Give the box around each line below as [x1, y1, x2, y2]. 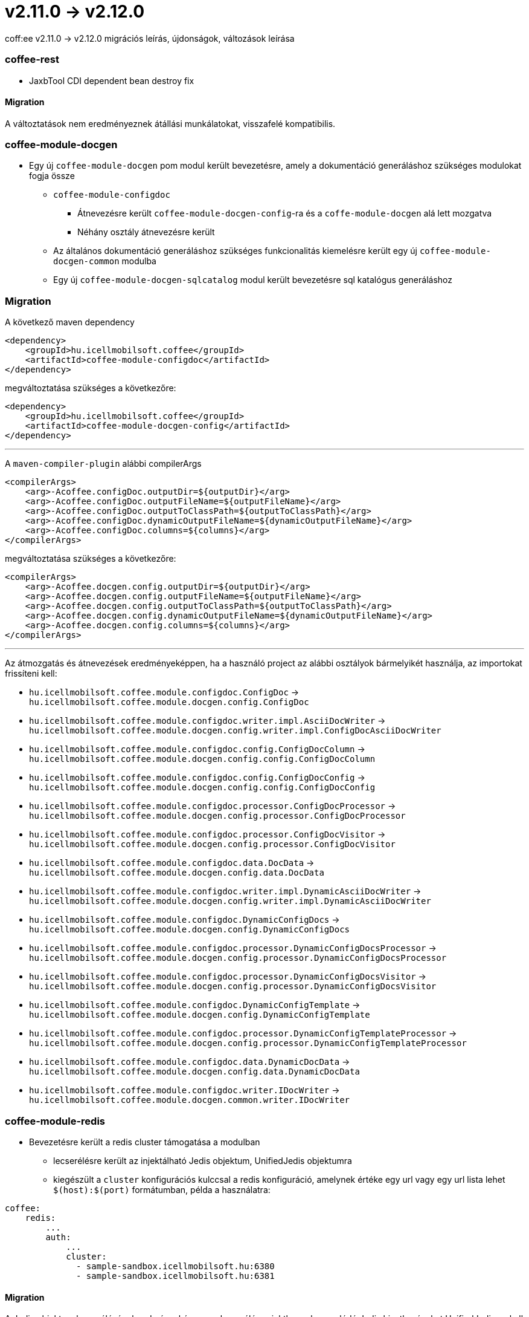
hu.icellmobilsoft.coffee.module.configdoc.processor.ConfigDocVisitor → [29, 829, 386, 840]
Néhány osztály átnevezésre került [77, 227, 215, 238]
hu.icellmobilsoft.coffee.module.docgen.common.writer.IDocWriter [29, 1095, 350, 1105]
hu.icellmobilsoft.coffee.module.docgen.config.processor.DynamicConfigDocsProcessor [29, 953, 447, 963]
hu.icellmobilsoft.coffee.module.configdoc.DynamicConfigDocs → [29, 914, 340, 925]
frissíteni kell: [5, 668, 57, 679]
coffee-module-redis [5, 1114, 105, 1127]
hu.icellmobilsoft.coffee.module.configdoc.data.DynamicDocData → [29, 1056, 350, 1067]
